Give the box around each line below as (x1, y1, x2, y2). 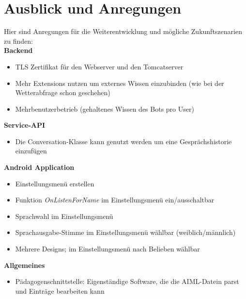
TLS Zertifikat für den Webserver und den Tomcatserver (15, 61, 184, 71)
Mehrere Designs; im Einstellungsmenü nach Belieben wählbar (15, 244, 200, 254)
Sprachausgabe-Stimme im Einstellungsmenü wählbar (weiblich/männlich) (15, 227, 236, 237)
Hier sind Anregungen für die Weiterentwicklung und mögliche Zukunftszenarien (4, 26, 242, 36)
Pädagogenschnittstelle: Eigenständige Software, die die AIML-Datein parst (15, 276, 239, 286)
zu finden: (4, 35, 33, 46)
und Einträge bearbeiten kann (15, 285, 105, 296)
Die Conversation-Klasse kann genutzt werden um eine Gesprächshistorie (15, 136, 232, 146)
